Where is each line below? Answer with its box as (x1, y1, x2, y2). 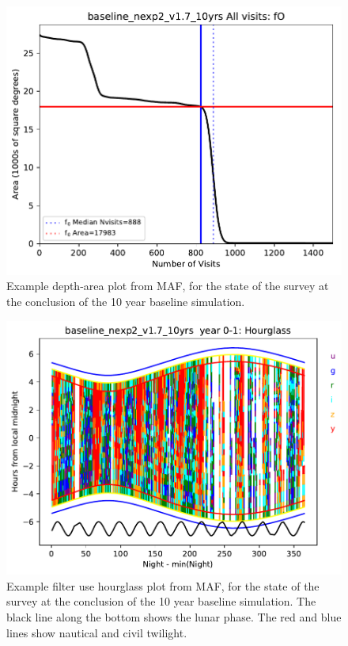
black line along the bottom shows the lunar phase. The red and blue (6, 609, 342, 625)
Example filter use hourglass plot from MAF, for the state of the (6, 577, 320, 594)
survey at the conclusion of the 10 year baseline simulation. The (6, 593, 316, 610)
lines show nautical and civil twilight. (6, 624, 187, 640)
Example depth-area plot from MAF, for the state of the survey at (6, 277, 329, 294)
